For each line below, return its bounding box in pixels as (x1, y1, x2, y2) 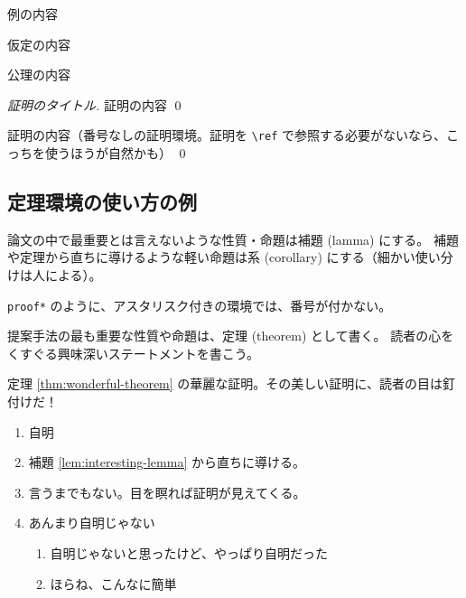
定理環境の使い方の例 (7, 188, 197, 216)
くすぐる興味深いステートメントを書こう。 (7, 343, 259, 362)
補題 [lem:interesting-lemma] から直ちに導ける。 (28, 453, 305, 472)
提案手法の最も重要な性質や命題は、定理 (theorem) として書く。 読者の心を (7, 326, 454, 345)
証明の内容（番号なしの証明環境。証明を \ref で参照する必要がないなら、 (7, 126, 446, 145)
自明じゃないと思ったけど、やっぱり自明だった (50, 544, 328, 563)
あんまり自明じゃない (28, 513, 155, 532)
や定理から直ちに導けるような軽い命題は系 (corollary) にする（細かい (7, 248, 415, 266)
